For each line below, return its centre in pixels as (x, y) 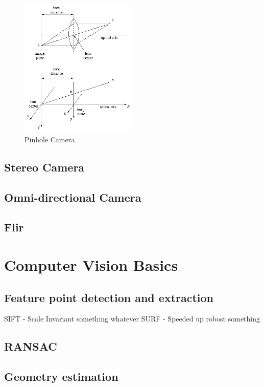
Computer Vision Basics (91, 264)
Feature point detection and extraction (109, 297)
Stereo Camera (44, 167)
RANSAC (31, 346)
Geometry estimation (61, 377)
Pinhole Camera (50, 139)
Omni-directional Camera (73, 197)
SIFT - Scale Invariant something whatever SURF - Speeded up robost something (132, 319)
